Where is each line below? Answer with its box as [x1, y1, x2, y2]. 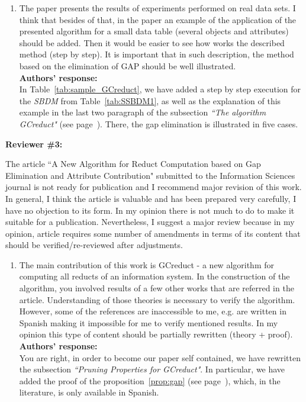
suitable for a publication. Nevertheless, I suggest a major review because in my [5, 216, 295, 228]
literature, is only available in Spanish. [19, 386, 159, 398]
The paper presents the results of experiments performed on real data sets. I [19, 2, 296, 14]
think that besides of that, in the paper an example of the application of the [19, 13, 297, 25]
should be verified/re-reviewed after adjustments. [5, 239, 183, 251]
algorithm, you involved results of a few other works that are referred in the [19, 282, 294, 294]
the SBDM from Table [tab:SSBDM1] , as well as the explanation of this [19, 94, 281, 107]
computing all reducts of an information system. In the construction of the [19, 270, 290, 282]
